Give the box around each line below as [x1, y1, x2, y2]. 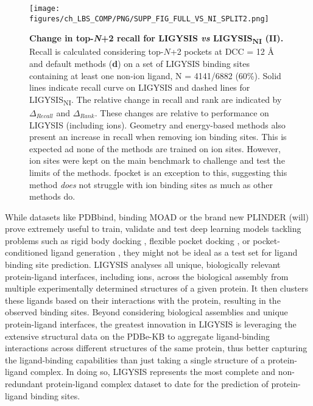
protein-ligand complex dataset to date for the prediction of [46, 377, 269, 390]
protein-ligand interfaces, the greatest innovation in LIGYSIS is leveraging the [5, 318, 297, 331]
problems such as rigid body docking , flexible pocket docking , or [5, 234, 250, 247]
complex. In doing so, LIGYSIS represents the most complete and [30, 365, 275, 378]
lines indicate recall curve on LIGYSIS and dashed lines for [29, 81, 250, 94]
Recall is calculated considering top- [29, 45, 164, 58]
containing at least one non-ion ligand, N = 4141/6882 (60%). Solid [29, 69, 281, 82]
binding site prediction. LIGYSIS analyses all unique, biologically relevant [5, 258, 281, 271]
